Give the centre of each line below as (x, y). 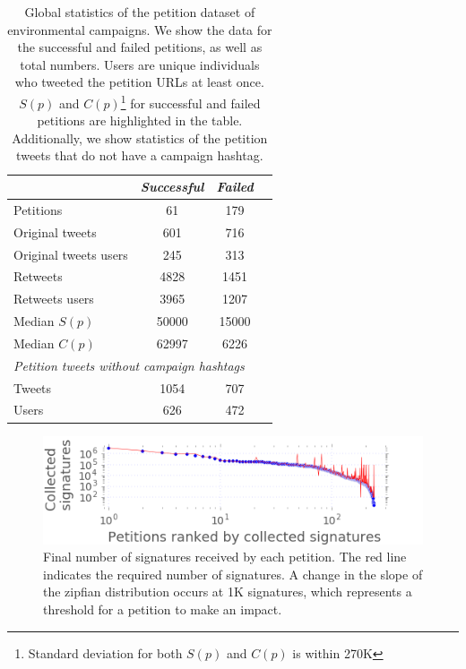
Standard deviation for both (105, 652)
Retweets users (54, 299)
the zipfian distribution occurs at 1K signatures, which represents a (228, 592)
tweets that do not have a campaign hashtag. (140, 155)
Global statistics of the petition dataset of (140, 12)
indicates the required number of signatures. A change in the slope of (233, 574)
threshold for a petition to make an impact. (163, 609)
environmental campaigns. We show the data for (140, 29)
